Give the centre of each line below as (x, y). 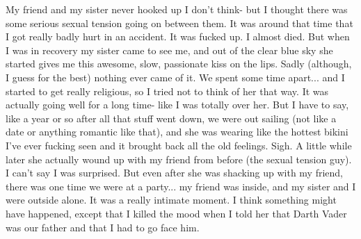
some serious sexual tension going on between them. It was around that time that (179, 23)
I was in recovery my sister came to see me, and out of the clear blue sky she (169, 50)
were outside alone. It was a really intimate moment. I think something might (171, 200)
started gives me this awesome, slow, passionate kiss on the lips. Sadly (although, (179, 64)
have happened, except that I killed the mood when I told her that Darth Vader (176, 213)
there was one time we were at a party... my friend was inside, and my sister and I (181, 186)
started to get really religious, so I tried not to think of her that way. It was (167, 91)
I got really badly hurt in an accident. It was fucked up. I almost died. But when (178, 36)
